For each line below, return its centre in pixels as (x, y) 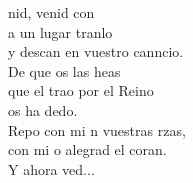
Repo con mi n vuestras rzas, (97, 129)
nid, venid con (51, 12)
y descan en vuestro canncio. (96, 51)
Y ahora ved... (51, 168)
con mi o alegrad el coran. (87, 149)
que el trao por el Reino (81, 90)
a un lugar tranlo (60, 31)
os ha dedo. (43, 109)
